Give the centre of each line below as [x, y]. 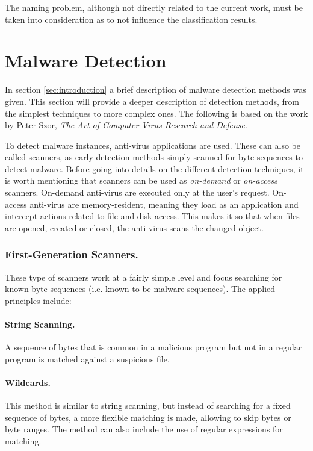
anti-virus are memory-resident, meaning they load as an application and [164, 204]
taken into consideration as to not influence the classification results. [131, 19]
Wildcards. [28, 383]
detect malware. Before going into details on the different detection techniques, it [154, 168]
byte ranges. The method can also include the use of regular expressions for [144, 429]
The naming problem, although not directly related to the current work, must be [154, 7]
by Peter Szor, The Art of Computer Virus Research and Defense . [126, 125]
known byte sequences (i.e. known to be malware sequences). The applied [140, 289]
